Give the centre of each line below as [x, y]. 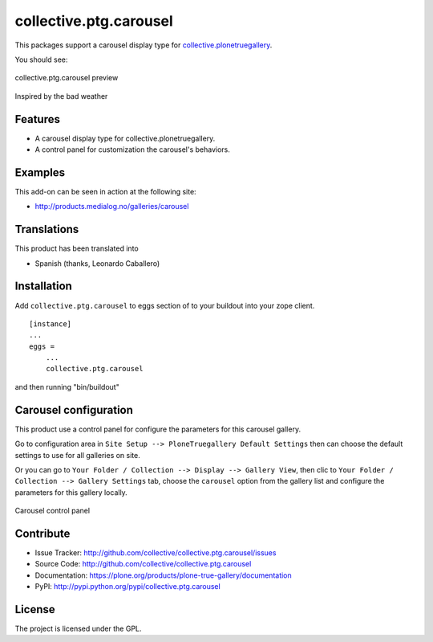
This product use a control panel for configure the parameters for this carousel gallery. [158, 429]
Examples [40, 172]
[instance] [51, 324]
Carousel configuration [74, 410]
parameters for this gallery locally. [71, 492]
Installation [43, 286]
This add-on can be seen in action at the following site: [105, 191]
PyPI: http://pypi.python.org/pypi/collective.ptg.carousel [127, 587]
